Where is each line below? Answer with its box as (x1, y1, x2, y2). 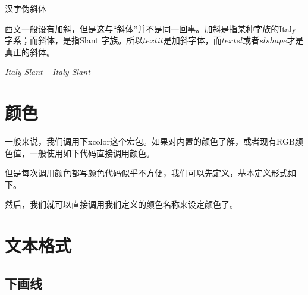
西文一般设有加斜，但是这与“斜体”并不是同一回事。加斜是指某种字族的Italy (5, 22, 296, 34)
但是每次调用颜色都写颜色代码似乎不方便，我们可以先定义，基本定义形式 (5, 167, 288, 179)
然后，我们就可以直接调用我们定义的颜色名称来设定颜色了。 (5, 198, 238, 211)
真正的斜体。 (5, 45, 55, 58)
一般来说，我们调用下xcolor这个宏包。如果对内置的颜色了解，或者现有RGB (5, 135, 295, 147)
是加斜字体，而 (163, 34, 222, 46)
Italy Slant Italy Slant (5, 65, 90, 78)
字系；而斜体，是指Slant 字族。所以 (5, 34, 143, 46)
